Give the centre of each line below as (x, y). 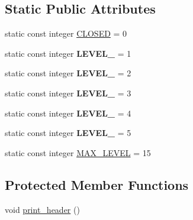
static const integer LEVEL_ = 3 (68, 93)
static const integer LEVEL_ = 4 (68, 113)
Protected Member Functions (97, 184)
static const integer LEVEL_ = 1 (68, 53)
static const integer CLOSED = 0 (66, 33)
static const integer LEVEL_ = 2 (68, 73)
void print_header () (42, 209)
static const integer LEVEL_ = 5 (68, 133)
